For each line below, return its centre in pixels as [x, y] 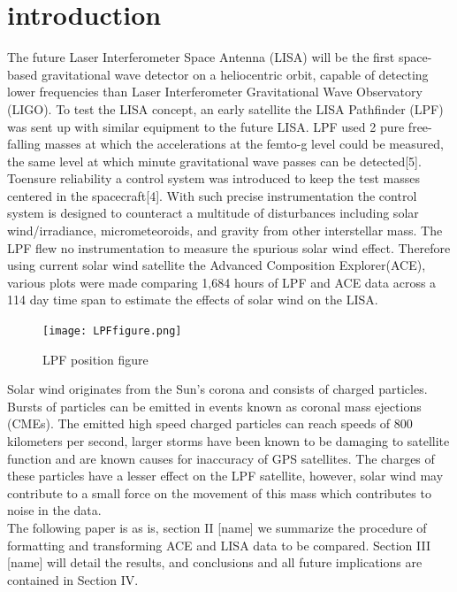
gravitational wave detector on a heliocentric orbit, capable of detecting [235, 74]
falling [24, 144]
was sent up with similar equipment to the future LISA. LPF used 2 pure [206, 126]
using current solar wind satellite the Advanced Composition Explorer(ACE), [217, 265]
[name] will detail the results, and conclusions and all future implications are [215, 562]
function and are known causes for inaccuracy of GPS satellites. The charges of [221, 458]
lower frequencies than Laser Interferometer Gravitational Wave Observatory [215, 92]
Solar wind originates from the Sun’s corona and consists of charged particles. [217, 389]
